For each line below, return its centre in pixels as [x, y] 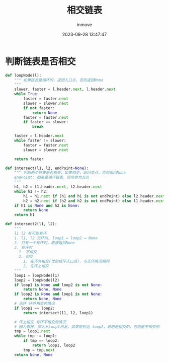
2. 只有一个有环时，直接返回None [45, 243]
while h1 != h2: [31, 191]
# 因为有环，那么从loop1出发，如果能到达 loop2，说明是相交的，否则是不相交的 [87, 327]
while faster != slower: [40, 141]
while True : [27, 94]
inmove [84, 24]
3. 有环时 [23, 247]
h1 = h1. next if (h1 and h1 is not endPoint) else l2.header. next [94, 196]
